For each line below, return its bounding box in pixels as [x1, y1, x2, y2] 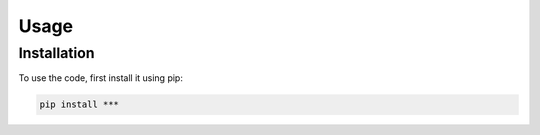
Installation [18, 44, 95, 62]
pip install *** [39, 99, 120, 110]
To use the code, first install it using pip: [18, 72, 184, 84]
